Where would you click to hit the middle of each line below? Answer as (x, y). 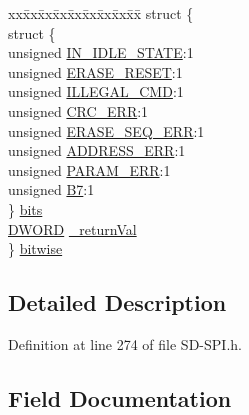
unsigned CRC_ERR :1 (78, 110)
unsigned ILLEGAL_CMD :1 (96, 91)
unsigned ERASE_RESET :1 (95, 71)
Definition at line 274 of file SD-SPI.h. (125, 343)
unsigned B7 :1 (51, 189)
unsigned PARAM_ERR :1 (89, 169)
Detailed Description (117, 302)
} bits (25, 208)
